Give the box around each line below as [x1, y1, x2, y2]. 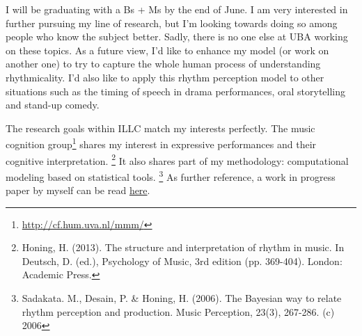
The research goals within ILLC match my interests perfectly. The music [6, 120, 315, 135]
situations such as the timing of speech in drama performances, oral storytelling [6, 83, 346, 98]
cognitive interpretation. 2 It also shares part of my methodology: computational [6, 151, 349, 168]
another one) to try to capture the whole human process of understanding [6, 56, 321, 71]
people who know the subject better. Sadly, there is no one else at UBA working [6, 29, 348, 44]
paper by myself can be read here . [6, 183, 150, 198]
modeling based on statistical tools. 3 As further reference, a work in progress [6, 167, 336, 184]
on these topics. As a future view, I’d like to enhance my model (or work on [6, 42, 329, 57]
